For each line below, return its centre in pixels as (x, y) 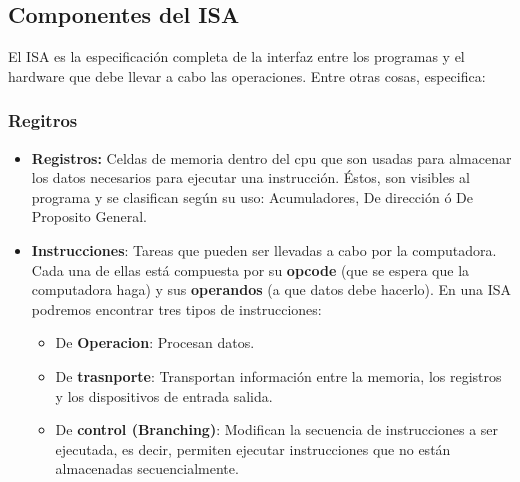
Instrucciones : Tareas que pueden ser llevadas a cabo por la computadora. (264, 249)
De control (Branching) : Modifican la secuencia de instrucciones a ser (277, 429)
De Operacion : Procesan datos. (155, 342)
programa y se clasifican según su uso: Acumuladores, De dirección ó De (252, 196)
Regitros (43, 120)
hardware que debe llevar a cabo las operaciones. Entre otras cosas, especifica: (247, 75)
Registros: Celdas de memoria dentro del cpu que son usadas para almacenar (271, 157)
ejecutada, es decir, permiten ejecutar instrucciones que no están (253, 448)
